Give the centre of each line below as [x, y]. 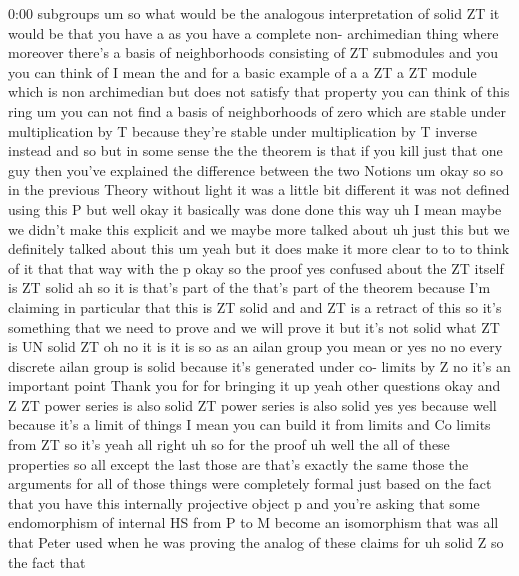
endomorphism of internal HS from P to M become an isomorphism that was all [253, 522]
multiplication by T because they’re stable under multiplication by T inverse [242, 130]
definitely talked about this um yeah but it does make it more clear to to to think [259, 248]
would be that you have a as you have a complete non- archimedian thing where [253, 32]
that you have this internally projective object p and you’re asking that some [244, 502]
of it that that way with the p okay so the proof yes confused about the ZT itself [256, 267]
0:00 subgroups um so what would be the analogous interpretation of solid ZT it [254, 13]
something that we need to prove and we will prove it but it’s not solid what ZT [254, 326]
